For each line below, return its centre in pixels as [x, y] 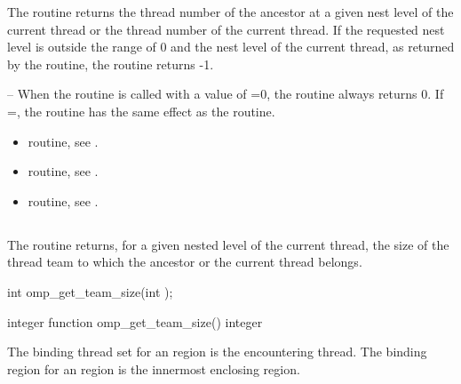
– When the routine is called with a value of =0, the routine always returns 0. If [226, 94]
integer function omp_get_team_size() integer [135, 321]
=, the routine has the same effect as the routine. [141, 111]
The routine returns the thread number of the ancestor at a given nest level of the [230, 12]
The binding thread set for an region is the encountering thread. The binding [217, 352]
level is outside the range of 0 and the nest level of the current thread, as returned [231, 47]
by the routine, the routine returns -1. [111, 64]
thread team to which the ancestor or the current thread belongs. [185, 262]
